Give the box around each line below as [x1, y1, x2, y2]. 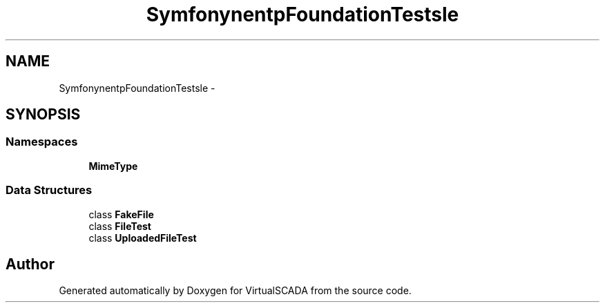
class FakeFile [88, 208, 154, 220]
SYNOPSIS [6, 106, 81, 124]
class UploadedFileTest [88, 231, 197, 244]
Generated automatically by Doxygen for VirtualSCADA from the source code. [59, 285, 412, 297]
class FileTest [88, 220, 151, 232]
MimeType [88, 160, 138, 172]
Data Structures [6, 183, 93, 198]
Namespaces [6, 135, 78, 149]
